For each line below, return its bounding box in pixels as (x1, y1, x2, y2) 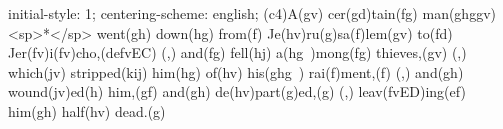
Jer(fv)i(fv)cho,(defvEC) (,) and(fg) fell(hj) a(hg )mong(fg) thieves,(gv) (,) (8, 42, 467, 63)
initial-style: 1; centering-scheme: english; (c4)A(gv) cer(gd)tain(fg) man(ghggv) (8, 3, 496, 23)
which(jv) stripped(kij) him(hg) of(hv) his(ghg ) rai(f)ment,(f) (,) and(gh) (8, 61, 464, 82)
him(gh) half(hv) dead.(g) (8, 100, 166, 121)
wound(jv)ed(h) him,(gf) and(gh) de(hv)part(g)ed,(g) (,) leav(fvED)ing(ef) (8, 81, 466, 102)
